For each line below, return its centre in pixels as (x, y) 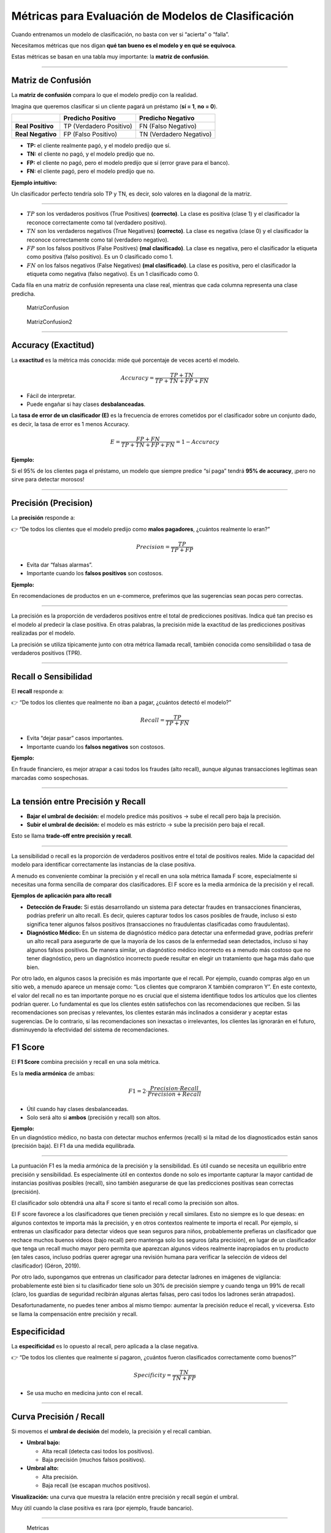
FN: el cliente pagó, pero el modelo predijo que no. (91, 171)
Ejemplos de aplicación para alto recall (61, 896)
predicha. (23, 294)
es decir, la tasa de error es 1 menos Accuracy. (70, 424)
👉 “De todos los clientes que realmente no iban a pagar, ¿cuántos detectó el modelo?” (121, 703)
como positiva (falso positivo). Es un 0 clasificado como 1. (100, 257)
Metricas (38, 1528)
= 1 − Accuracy (197, 442)
